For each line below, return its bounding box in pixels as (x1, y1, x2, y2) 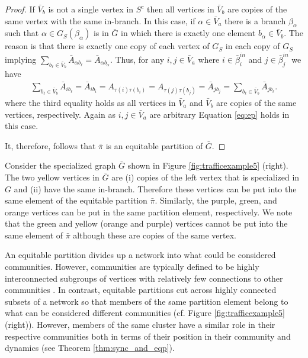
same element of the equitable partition (5, 194, 147, 207)
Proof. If (5, 3, 35, 15)
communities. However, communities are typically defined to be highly (5, 260, 259, 273)
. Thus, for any (110, 53, 165, 65)
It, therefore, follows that (5, 139, 96, 151)
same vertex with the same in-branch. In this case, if (5, 14, 195, 27)
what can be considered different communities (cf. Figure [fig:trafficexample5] (5, 307, 285, 319)
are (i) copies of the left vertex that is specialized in (111, 170, 300, 183)
